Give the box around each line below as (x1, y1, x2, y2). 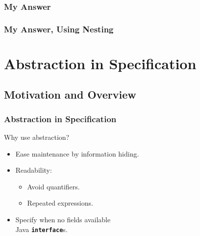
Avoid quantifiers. (27, 181, 80, 191)
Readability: (15, 165, 52, 175)
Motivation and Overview (4, 87, 136, 102)
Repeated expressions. (27, 198, 93, 208)
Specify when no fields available (15, 214, 111, 225)
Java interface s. (15, 224, 68, 234)
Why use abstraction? (4, 132, 70, 142)
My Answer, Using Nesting (4, 23, 114, 35)
